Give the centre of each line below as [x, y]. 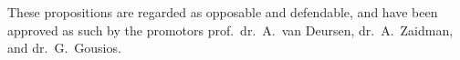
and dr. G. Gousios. [64, 48]
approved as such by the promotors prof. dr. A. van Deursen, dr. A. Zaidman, [230, 30]
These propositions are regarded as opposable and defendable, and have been [223, 12]
